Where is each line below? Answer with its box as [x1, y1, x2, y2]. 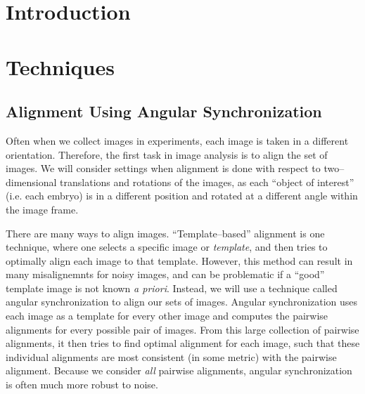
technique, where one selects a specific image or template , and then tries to [6, 239, 328, 254]
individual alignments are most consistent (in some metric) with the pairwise [6, 349, 337, 364]
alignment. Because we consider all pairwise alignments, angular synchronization [6, 363, 352, 378]
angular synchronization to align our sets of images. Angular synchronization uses [6, 294, 358, 309]
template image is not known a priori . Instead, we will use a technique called [6, 280, 338, 295]
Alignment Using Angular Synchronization [6, 100, 322, 122]
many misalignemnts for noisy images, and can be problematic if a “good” [6, 267, 325, 282]
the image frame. [6, 202, 79, 216]
